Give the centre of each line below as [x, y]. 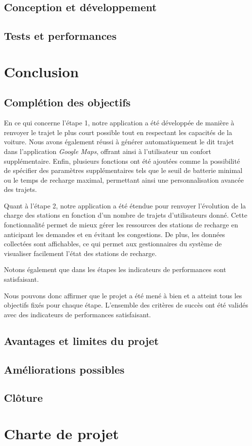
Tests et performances [60, 36]
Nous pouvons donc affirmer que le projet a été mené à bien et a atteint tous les [123, 295]
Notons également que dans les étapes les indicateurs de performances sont [115, 269]
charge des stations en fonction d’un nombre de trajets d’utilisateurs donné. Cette [126, 215]
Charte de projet [61, 433]
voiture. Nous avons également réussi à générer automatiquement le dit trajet [119, 142]
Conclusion [42, 71]
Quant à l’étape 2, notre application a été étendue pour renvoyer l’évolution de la [125, 205]
